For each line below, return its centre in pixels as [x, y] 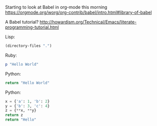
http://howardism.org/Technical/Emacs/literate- [88, 22]
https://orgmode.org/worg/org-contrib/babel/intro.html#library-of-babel [78, 12]
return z [14, 115]
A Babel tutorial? [22, 22]
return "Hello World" [27, 83]
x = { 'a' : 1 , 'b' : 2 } [27, 101]
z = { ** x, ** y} [21, 111]
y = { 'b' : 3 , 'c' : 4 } [27, 106]
